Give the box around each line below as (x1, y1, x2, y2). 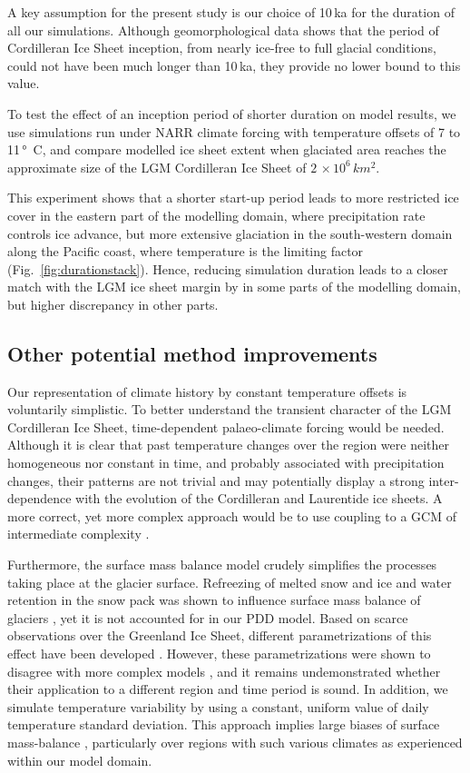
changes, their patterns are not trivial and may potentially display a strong (7, 471, 425, 490)
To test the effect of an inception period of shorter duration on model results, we (7, 104, 456, 123)
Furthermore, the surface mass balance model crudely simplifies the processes (7, 555, 437, 574)
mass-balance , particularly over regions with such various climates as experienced (7, 732, 463, 751)
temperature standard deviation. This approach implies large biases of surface (7, 715, 440, 734)
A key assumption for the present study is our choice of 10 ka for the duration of (7, 3, 455, 21)
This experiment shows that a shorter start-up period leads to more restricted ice (7, 188, 459, 207)
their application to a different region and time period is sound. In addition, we (7, 679, 448, 699)
